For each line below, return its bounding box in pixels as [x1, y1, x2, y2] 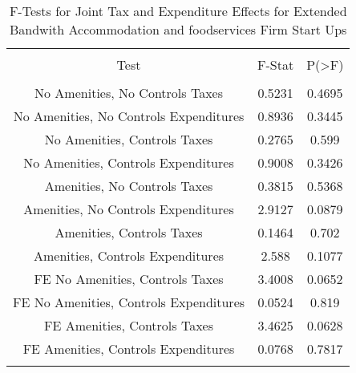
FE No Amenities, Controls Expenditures [13, 293, 245, 311]
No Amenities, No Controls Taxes [34, 83, 223, 102]
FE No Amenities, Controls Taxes [34, 270, 224, 288]
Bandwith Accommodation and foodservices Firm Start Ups [10, 20, 347, 39]
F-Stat [257, 55, 294, 74]
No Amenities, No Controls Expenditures [13, 107, 245, 125]
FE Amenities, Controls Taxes [44, 316, 213, 334]
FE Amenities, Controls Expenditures [22, 339, 235, 358]
